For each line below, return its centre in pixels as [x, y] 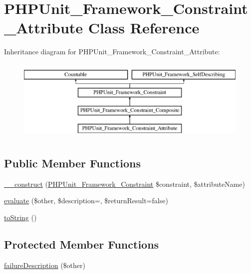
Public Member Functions [72, 163]
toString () [20, 217]
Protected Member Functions [82, 244]
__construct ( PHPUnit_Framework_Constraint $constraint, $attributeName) [125, 184]
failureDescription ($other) [45, 265]
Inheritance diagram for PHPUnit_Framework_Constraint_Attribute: [112, 52]
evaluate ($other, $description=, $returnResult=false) [86, 201]
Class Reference [144, 28]
